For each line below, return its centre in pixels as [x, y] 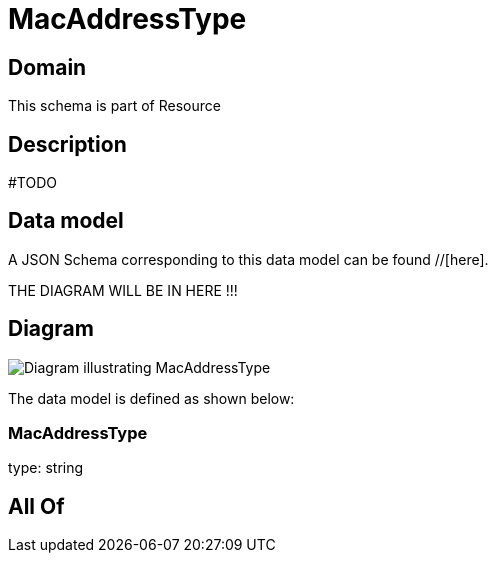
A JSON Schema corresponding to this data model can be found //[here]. [248, 259]
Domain [47, 67]
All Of [36, 506]
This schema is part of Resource [114, 106]
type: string [46, 468]
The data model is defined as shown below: [151, 398]
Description [67, 144]
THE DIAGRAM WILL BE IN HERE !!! [123, 290]
